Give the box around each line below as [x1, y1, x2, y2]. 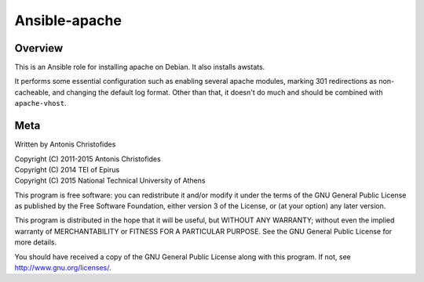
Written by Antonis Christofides [14, 139, 116, 149]
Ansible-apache [14, 12, 122, 29]
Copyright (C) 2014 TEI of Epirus [14, 164, 120, 174]
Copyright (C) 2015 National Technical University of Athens [14, 176, 206, 186]
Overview [14, 42, 64, 55]
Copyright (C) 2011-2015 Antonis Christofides [14, 154, 161, 164]
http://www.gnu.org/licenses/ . [14, 263, 111, 273]
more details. [14, 237, 57, 247]
